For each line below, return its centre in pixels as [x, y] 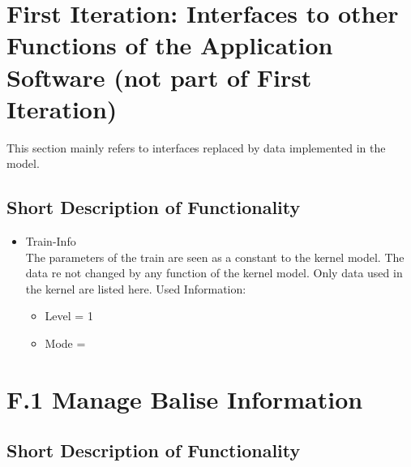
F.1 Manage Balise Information [185, 398]
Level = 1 [69, 316]
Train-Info [51, 241]
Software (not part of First [159, 77]
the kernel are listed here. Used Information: [136, 288]
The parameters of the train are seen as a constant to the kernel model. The [215, 257]
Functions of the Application [170, 45]
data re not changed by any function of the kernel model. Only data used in [214, 273]
